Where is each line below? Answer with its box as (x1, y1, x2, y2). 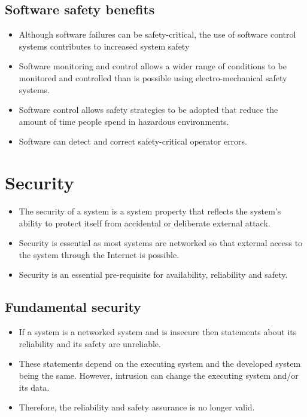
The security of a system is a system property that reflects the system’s (19, 205, 281, 217)
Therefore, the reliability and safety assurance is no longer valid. (19, 401, 255, 413)
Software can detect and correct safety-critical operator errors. (19, 135, 248, 148)
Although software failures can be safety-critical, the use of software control (19, 28, 296, 41)
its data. (19, 381, 50, 393)
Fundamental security (5, 298, 141, 316)
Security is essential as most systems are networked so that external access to (19, 237, 303, 249)
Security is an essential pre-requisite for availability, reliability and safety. (19, 268, 288, 281)
